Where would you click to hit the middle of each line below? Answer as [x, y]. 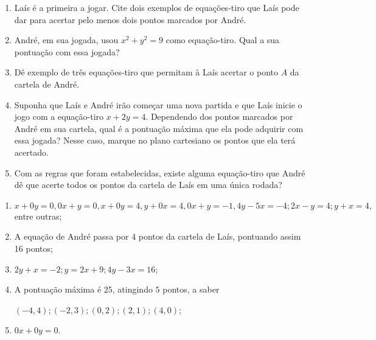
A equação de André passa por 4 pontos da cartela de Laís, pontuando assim [158, 236]
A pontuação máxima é [58, 289]
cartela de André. [47, 84]
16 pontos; [33, 248]
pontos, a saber [191, 289]
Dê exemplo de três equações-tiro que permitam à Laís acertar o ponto [146, 72]
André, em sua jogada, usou [66, 40]
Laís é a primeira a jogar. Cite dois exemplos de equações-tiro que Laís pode [157, 7]
